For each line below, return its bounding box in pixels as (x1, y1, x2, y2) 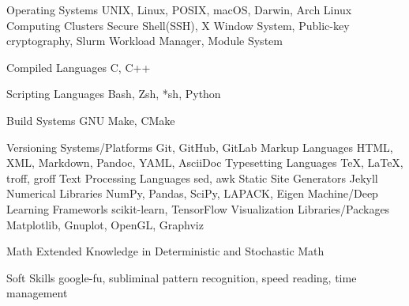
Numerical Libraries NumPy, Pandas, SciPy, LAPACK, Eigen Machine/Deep (6, 185, 378, 202)
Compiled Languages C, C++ (6, 59, 151, 75)
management (6, 285, 68, 301)
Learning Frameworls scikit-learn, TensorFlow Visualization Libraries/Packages (6, 200, 390, 217)
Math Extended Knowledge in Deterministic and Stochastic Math (6, 243, 325, 259)
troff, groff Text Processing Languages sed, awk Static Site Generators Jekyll (6, 169, 378, 186)
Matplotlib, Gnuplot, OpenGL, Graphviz (6, 216, 204, 232)
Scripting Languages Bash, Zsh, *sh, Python (6, 85, 221, 102)
